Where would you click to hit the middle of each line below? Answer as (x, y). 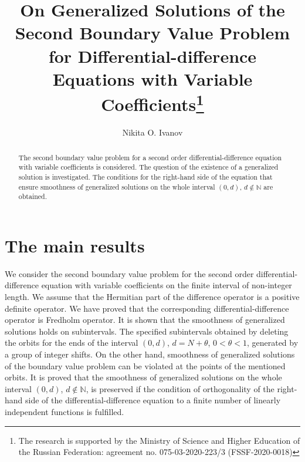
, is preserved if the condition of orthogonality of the (180, 388)
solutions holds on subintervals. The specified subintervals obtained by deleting (147, 331)
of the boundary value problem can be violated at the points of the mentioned (145, 365)
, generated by (272, 343)
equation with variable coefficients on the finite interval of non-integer (167, 285)
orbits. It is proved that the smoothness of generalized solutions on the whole (143, 377)
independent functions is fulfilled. (65, 411)
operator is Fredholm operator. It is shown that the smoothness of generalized (145, 320)
